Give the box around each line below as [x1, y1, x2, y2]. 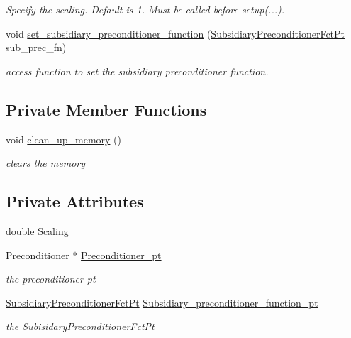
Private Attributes [6, 190, 144, 212]
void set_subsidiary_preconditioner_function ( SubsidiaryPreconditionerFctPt [6, 26, 345, 40]
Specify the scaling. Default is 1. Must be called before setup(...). [6, 2, 285, 16]
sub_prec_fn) [6, 40, 67, 55]
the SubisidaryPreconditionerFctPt [6, 319, 155, 334]
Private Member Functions [6, 98, 207, 120]
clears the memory [6, 156, 86, 170]
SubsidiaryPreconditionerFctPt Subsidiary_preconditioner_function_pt [6, 295, 318, 310]
